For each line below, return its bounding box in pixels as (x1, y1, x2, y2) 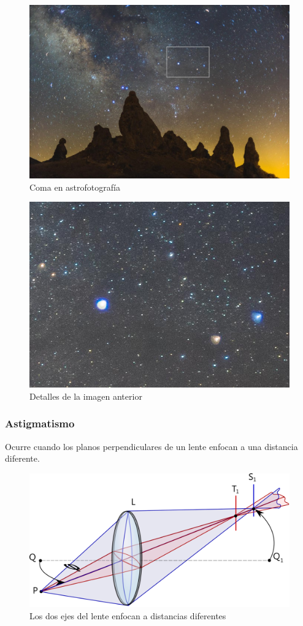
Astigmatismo (5, 416, 75, 431)
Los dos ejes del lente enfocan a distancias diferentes (29, 609, 226, 622)
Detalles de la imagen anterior (29, 389, 142, 402)
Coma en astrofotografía (29, 180, 120, 193)
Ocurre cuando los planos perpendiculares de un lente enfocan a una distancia (5, 440, 298, 452)
